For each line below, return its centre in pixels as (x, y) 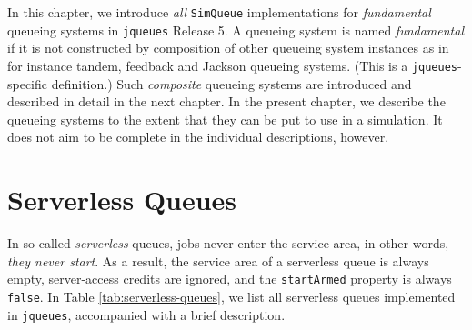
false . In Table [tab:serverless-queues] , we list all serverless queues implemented (231, 296)
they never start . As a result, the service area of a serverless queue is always (218, 260)
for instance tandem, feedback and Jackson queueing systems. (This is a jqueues (232, 65)
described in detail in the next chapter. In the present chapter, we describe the (226, 101)
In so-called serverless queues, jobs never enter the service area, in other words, (228, 243)
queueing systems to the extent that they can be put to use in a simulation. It (225, 119)
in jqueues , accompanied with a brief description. (146, 314)
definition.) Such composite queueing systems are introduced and (231, 83)
